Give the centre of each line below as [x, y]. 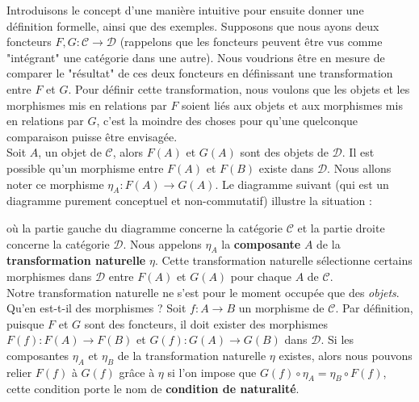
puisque [25, 323]
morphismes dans [49, 276]
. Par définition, [374, 308]
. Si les [337, 339]
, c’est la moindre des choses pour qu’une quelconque [227, 121]
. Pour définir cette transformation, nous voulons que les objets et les [239, 88]
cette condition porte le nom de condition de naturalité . [153, 389]
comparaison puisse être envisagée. [92, 136]
